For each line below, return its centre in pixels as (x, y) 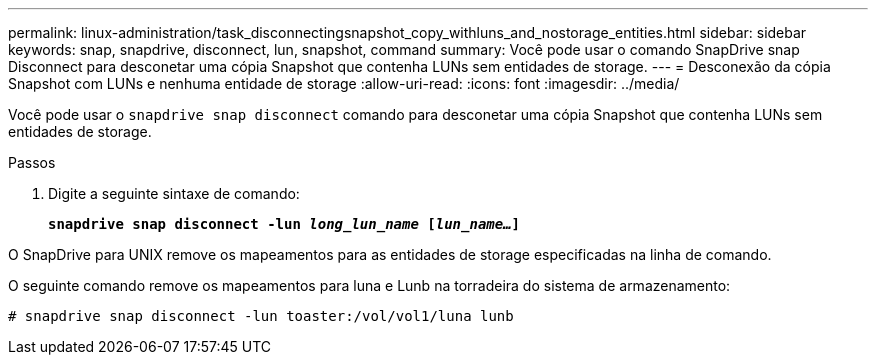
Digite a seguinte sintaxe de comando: (174, 193)
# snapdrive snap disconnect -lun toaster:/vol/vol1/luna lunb (261, 316)
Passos (32, 162)
